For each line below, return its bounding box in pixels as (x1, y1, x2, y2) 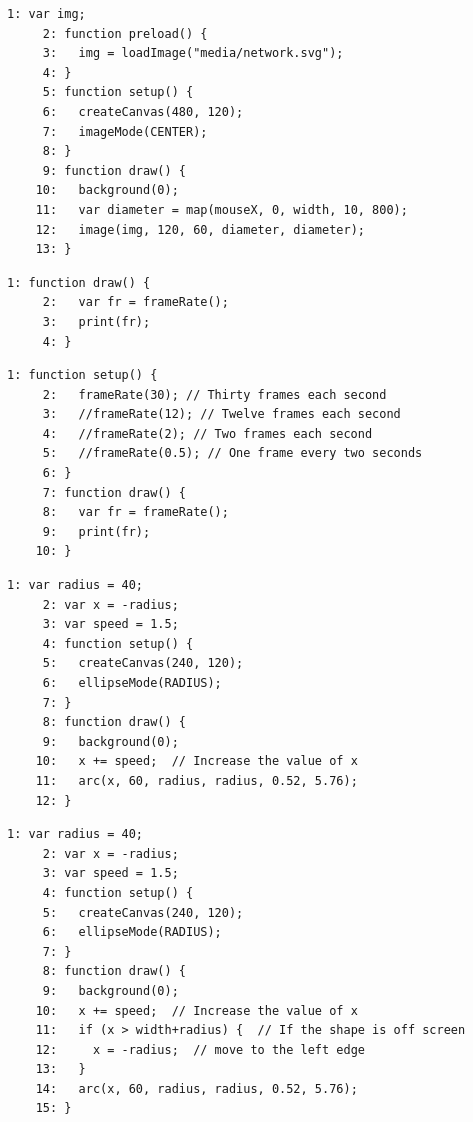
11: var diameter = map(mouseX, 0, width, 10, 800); (35, 202, 408, 217)
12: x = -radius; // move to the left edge (35, 1042, 365, 1057)
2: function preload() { (42, 26, 208, 41)
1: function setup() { (7, 368, 158, 383)
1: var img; (7, 7, 86, 21)
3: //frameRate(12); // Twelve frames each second (42, 407, 401, 422)
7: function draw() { (42, 485, 186, 500)
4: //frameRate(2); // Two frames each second (42, 426, 373, 441)
